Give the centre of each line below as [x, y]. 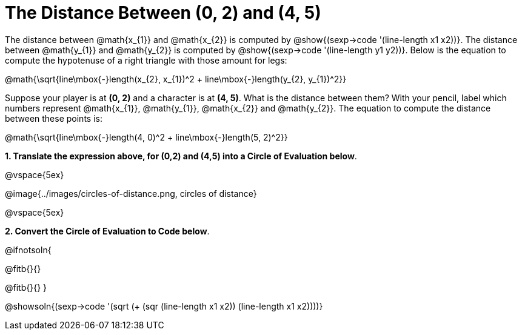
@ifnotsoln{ [28, 250]
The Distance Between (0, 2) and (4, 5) [163, 13]
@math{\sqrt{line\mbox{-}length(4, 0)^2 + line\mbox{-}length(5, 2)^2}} [146, 137]
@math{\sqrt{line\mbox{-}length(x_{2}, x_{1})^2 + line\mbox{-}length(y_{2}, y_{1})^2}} [176, 79]
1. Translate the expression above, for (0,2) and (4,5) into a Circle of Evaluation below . [181, 156]
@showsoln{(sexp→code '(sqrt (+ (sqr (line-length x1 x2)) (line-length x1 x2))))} [164, 306]
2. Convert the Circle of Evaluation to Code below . [107, 231]
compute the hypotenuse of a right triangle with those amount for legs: [146, 60]
